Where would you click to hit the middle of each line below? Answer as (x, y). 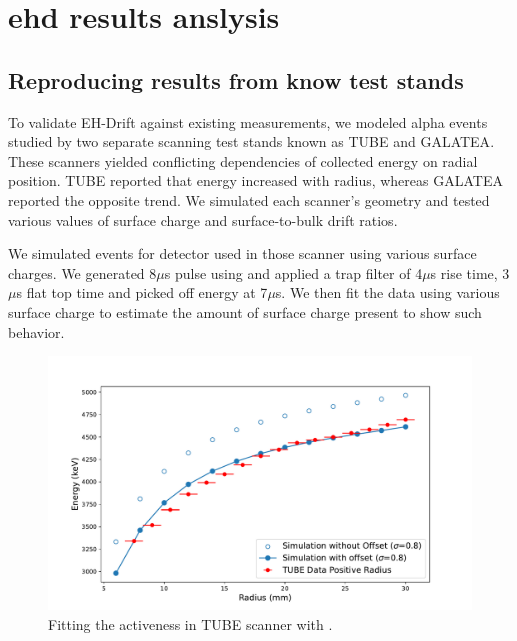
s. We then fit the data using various (387, 292)
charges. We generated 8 (82, 272)
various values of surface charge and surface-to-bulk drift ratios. (203, 219)
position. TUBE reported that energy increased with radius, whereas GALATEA (255, 180)
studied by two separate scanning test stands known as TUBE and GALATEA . (251, 141)
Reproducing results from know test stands (236, 79)
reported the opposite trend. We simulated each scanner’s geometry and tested (249, 199)
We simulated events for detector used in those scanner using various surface (242, 253)
